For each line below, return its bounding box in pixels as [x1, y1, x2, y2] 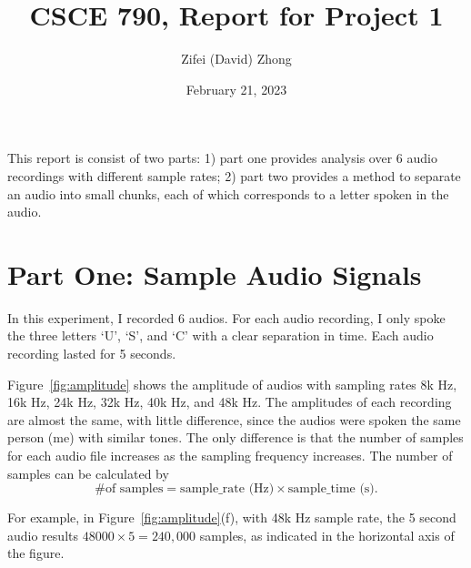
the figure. [7, 543, 65, 563]
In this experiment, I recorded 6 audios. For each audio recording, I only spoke [7, 308, 446, 327]
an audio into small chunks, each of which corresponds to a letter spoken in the [7, 184, 449, 203]
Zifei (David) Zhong [181, 49, 292, 68]
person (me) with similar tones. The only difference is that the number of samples [7, 428, 464, 447]
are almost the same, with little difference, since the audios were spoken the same [7, 410, 461, 429]
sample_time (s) [287, 482, 375, 496]
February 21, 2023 [185, 79, 287, 98]
